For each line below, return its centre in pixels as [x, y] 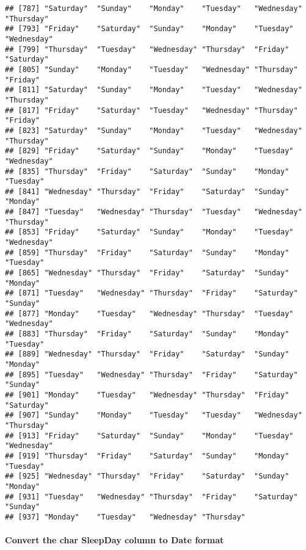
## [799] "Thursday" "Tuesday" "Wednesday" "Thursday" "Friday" [147, 49]
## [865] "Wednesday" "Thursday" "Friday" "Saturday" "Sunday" [147, 273]
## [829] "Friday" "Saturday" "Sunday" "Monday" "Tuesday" [149, 151]
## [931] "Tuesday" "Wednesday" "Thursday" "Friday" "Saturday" [151, 497]
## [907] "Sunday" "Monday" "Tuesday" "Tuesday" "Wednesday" [154, 415]
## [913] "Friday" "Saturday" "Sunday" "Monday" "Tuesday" [149, 436]
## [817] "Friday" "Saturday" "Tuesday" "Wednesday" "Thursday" [151, 110]
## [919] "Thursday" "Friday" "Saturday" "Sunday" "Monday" [147, 456]
